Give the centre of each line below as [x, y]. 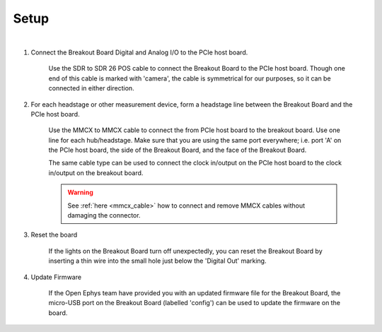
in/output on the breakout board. [96, 172]
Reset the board [54, 235]
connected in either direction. [91, 88]
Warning [80, 192]
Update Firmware [56, 277]
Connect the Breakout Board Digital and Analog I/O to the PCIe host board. [139, 52]
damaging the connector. [104, 215]
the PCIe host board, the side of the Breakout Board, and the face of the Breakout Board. [178, 150]
